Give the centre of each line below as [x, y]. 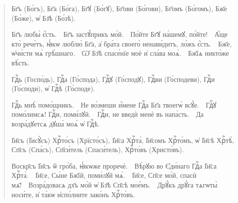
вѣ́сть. [20, 62]
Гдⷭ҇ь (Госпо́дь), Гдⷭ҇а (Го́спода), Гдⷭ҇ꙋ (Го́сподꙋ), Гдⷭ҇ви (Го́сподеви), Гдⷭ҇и [113, 79]
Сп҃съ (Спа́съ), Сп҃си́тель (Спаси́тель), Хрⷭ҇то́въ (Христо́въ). [98, 149]
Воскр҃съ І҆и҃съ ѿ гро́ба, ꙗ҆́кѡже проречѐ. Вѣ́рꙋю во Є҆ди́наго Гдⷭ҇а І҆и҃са [114, 165]
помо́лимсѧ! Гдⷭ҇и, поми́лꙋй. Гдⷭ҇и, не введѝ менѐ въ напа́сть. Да [108, 114]
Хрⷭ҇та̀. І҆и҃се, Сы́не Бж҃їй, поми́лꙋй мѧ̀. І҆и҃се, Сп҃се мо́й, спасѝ [104, 175]
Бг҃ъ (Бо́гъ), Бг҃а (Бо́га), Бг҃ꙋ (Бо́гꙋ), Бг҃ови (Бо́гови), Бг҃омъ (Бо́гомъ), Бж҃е [119, 8]
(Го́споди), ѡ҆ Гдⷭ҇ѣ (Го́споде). [53, 88]
